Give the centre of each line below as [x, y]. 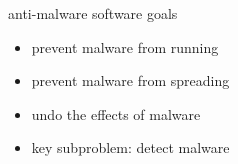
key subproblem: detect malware [130, 147]
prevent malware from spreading [130, 80]
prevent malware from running [125, 46]
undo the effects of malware [116, 113]
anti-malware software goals [93, 13]
